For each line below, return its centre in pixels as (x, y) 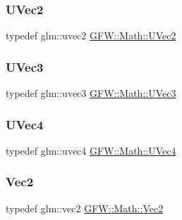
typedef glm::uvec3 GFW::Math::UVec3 (91, 93)
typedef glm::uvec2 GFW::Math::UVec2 (91, 35)
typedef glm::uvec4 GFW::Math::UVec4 (91, 150)
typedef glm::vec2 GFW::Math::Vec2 (85, 208)
